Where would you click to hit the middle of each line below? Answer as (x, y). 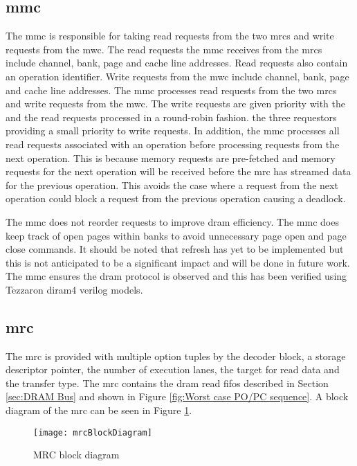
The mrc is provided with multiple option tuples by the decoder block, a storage (176, 356)
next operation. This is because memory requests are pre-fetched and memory (171, 158)
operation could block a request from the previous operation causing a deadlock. (176, 198)
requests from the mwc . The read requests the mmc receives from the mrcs (164, 49)
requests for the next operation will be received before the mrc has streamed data (178, 171)
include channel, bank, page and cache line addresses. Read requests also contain (177, 63)
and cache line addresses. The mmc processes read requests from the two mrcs (171, 90)
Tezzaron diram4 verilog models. (74, 289)
